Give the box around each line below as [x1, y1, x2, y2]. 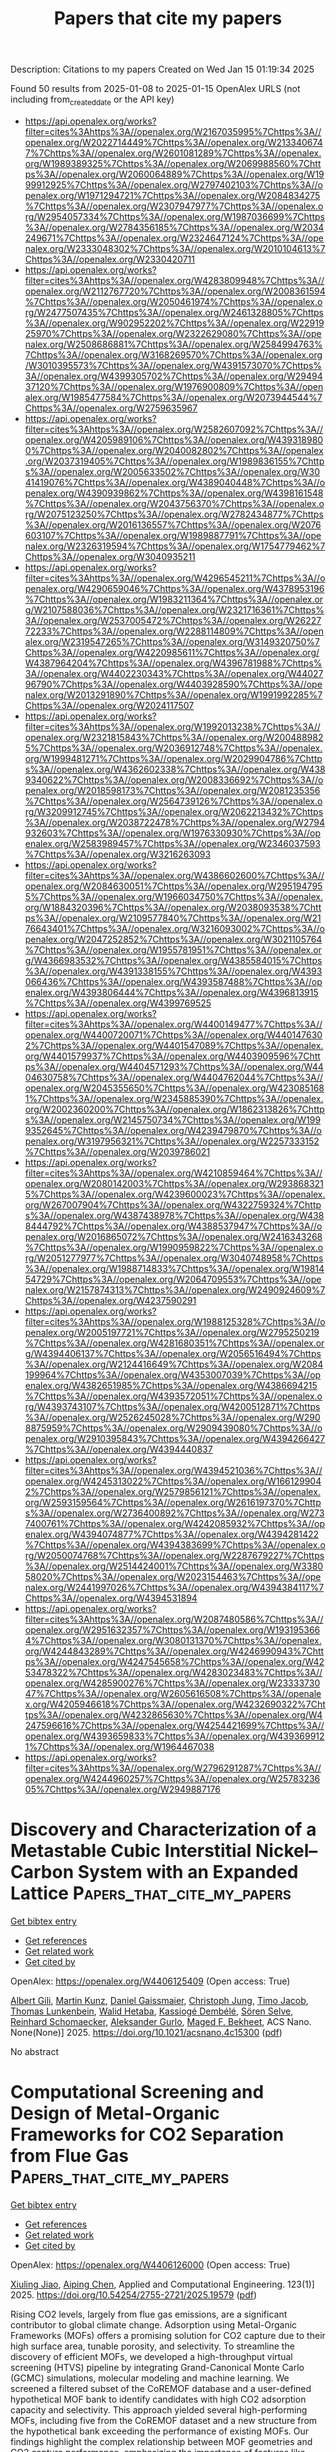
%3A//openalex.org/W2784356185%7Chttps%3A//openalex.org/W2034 [24, 221, 325, 233]
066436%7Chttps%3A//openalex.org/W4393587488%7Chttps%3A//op [24, 975, 323, 987]
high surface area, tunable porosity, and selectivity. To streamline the [10, 2340, 295, 2352]
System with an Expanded [77, 1861, 299, 1884]
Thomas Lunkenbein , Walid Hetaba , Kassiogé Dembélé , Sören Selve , [10, 2005, 294, 2017]
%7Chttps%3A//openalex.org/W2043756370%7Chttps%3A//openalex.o [24, 497, 325, 509]
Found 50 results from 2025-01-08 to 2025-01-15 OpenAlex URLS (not [10, 83, 301, 95]
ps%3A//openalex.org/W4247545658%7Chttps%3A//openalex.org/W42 [24, 1655, 325, 1667]
